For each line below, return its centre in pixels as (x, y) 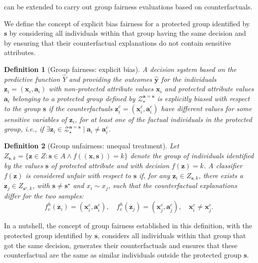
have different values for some (206, 108)
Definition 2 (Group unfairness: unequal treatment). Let (92, 146)
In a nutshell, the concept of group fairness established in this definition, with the (128, 226)
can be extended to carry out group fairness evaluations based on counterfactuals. (128, 6)
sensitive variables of (35, 119)
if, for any (155, 175)
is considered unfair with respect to (78, 175)
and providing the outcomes (111, 79)
